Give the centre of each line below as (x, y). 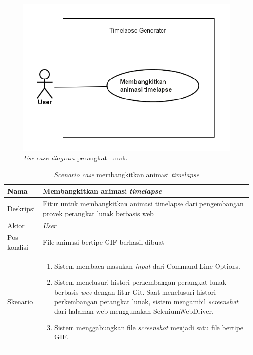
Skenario (20, 301)
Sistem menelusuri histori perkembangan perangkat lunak (140, 282)
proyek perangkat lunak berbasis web (98, 213)
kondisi (18, 247)
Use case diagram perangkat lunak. (76, 158)
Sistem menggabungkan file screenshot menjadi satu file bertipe (149, 327)
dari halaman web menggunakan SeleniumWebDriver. (134, 311)
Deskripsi (21, 208)
